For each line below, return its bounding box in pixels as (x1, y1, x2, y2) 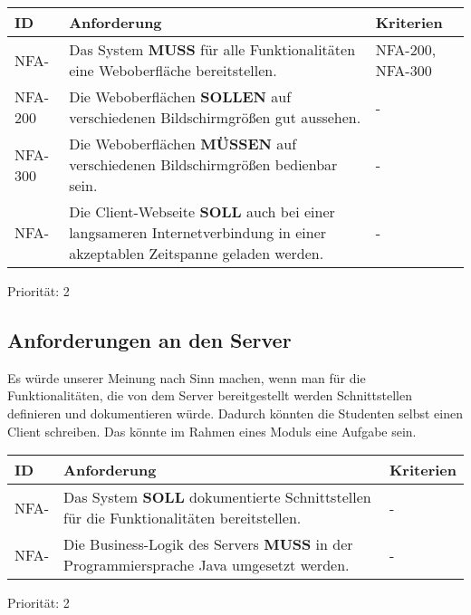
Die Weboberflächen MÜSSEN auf (69, 133, 297, 154)
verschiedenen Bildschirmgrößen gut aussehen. (69, 107, 361, 128)
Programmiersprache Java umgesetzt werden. (63, 554, 350, 576)
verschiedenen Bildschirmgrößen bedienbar (69, 154, 338, 175)
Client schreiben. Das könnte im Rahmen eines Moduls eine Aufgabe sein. (7, 421, 417, 440)
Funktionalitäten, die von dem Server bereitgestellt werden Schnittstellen (7, 386, 412, 405)
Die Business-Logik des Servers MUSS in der (63, 533, 353, 555)
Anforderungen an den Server (7, 325, 292, 353)
